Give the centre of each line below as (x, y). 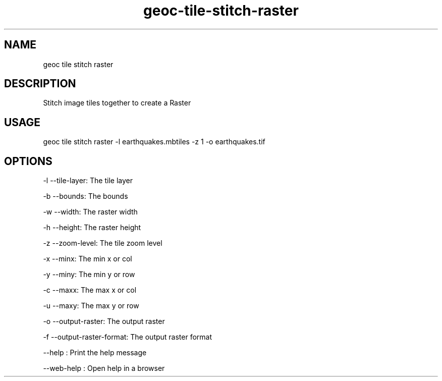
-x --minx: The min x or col (88, 259)
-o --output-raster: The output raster (104, 321)
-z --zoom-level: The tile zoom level (103, 243)
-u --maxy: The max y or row (91, 306)
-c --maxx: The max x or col (90, 290)
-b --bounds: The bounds (86, 196)
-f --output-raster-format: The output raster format (128, 337)
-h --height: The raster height (92, 228)
